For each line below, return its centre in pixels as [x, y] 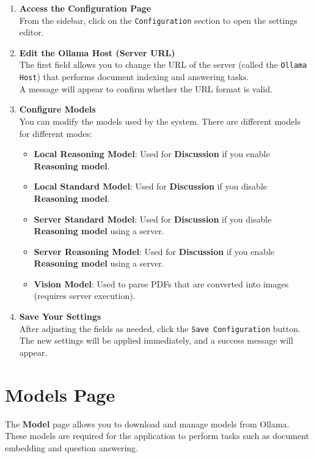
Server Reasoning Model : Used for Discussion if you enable [154, 251]
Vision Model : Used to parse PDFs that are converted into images [161, 283]
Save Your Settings [60, 316]
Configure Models [57, 109]
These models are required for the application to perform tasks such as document [157, 436]
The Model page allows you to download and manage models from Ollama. [147, 423]
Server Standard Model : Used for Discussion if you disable [153, 219]
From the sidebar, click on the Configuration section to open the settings [158, 20]
